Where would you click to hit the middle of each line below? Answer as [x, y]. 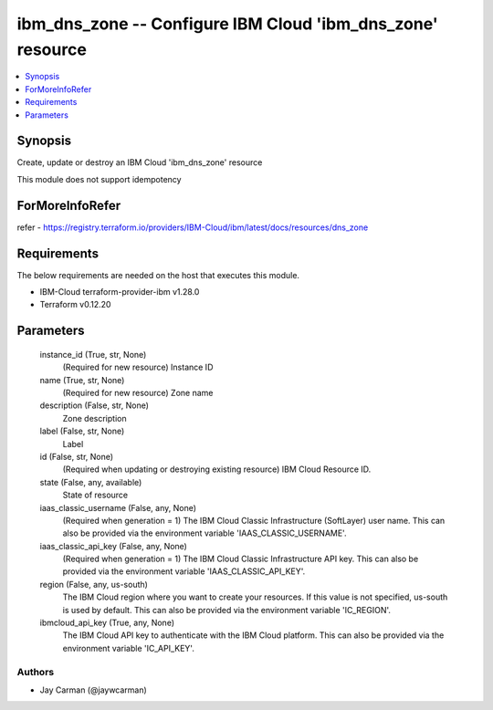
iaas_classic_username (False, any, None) [118, 507]
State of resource [95, 495]
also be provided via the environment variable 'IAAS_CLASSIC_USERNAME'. [205, 533]
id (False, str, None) [77, 456]
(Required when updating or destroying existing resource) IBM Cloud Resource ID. [217, 469]
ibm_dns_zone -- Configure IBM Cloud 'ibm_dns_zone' [227, 24]
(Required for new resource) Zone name [138, 392]
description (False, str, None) [94, 405]
